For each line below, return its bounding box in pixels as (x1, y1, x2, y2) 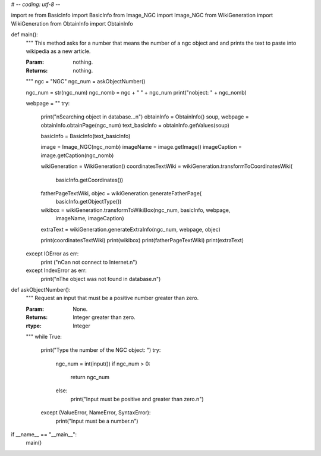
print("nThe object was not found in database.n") (40, 275, 161, 282)
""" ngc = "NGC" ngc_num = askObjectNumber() (26, 78, 146, 85)
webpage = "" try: (26, 99, 70, 107)
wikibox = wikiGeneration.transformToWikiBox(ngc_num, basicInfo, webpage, (40, 206, 231, 214)
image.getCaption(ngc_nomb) (40, 152, 114, 159)
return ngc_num (70, 374, 110, 381)
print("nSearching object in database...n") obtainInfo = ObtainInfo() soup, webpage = (40, 113, 249, 120)
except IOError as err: (26, 250, 79, 257)
